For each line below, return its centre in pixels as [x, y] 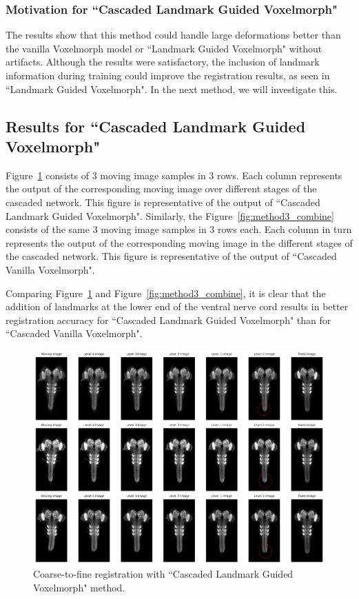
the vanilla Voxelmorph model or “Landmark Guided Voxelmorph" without [164, 48]
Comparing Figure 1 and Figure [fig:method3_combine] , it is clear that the [166, 293]
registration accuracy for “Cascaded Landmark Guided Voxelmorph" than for [168, 319]
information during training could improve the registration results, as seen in [168, 75]
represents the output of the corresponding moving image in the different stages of [179, 242]
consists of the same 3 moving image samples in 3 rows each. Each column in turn [179, 229]
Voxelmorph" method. [79, 587]
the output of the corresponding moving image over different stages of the [161, 189]
